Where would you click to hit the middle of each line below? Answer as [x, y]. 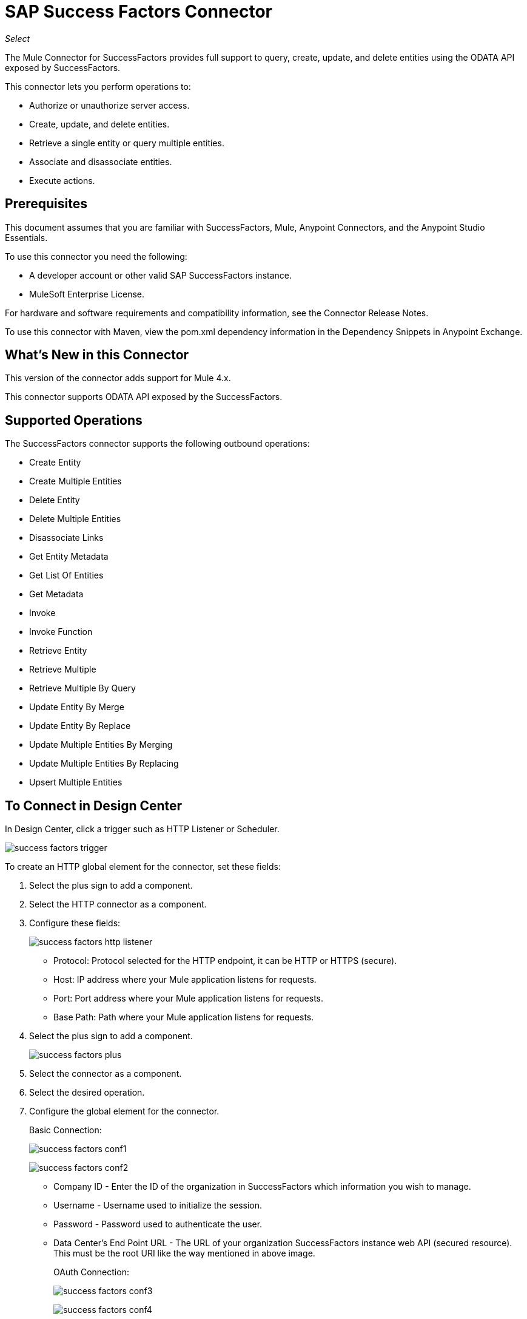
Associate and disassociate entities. [101, 161]
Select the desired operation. [87, 1093]
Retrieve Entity [58, 651]
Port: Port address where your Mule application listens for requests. [188, 999]
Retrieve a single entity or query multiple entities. [127, 143]
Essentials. [26, 237]
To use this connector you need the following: [96, 256]
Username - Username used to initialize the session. [158, 1205]
